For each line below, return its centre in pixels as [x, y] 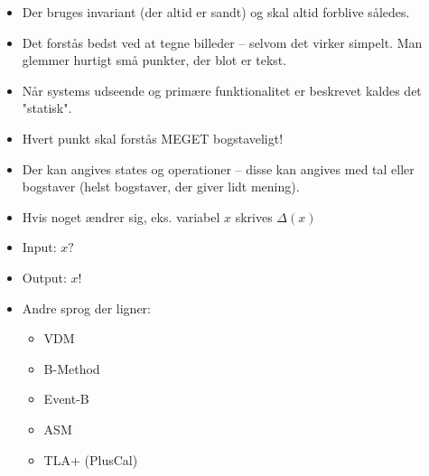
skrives [254, 216]
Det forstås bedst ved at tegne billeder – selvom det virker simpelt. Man [222, 42]
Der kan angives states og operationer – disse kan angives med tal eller [218, 168]
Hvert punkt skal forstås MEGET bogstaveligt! [153, 138]
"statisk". [47, 108]
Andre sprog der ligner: [86, 308]
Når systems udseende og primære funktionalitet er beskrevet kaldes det [222, 90]
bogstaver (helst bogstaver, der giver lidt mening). [161, 187]
